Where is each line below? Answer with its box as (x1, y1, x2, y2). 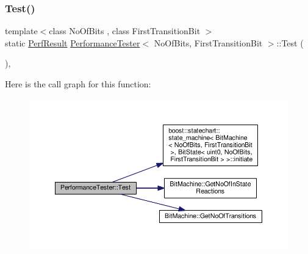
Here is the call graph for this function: (5, 78, 151, 90)
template (5, 24, 38, 37)
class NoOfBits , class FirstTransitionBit (49, 24, 201, 37)
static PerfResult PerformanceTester (5, 36, 140, 49)
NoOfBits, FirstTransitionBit (154, 36, 263, 49)
